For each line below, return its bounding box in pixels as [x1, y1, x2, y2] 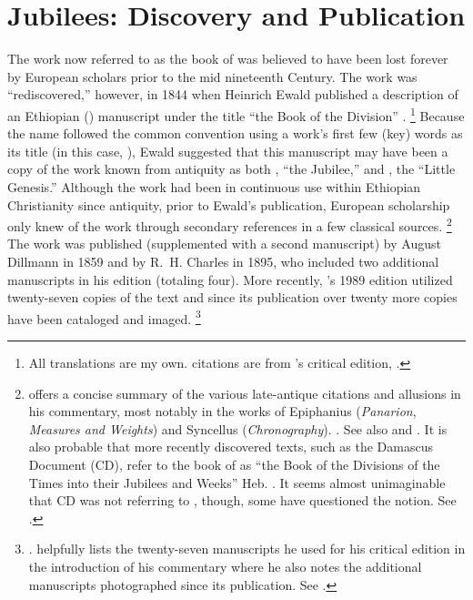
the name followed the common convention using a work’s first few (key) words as [7, 124, 463, 143]
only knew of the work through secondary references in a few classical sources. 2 [7, 214, 452, 235]
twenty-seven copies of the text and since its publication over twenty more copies [7, 288, 458, 307]
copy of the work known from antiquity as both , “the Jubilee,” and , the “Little [7, 159, 456, 178]
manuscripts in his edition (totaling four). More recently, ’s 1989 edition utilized [7, 269, 453, 289]
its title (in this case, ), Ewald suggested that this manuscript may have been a [7, 141, 448, 160]
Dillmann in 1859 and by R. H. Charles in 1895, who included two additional [7, 251, 439, 270]
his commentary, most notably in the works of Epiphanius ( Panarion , [28, 402, 417, 421]
